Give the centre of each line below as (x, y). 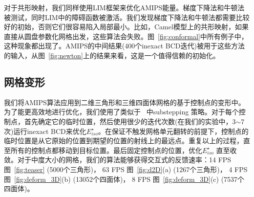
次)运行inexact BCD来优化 (45, 131)
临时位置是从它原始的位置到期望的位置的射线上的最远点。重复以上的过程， (124, 141)
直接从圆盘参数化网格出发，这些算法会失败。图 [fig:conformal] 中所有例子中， (126, 36)
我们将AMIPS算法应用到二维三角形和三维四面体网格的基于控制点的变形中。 (125, 102)
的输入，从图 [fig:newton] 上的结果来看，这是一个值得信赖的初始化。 (112, 55)
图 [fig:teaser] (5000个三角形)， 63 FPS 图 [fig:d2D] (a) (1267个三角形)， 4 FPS (126, 169)
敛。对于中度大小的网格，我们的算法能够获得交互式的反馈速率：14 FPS (118, 160)
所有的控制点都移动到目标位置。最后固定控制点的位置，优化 (106, 150)
